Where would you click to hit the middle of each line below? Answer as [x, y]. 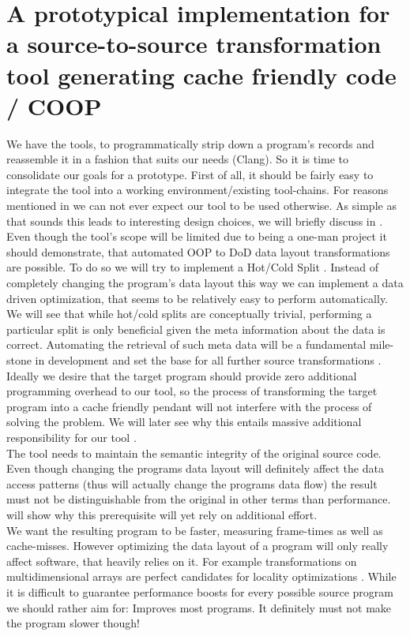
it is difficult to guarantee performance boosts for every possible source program [200, 591]
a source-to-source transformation [194, 44]
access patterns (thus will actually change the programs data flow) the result [192, 483]
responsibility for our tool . [71, 437]
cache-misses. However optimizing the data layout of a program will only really [197, 546]
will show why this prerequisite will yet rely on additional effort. [162, 514]
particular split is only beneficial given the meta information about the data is [196, 329]
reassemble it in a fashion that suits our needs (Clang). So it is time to [178, 159]
